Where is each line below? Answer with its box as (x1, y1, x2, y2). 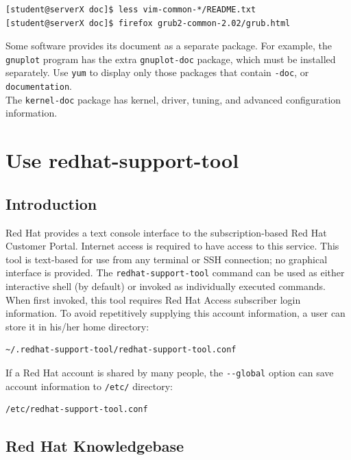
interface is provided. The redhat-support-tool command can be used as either (5, 265, 345, 280)
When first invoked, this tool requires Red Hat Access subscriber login (5, 292, 301, 306)
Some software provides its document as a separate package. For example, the (5, 38, 332, 53)
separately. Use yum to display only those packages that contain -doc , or (5, 65, 309, 80)
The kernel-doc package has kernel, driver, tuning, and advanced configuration (5, 92, 341, 106)
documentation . (5, 79, 72, 93)
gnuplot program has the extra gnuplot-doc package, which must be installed (5, 51, 336, 66)
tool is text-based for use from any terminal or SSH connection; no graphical (5, 252, 328, 266)
